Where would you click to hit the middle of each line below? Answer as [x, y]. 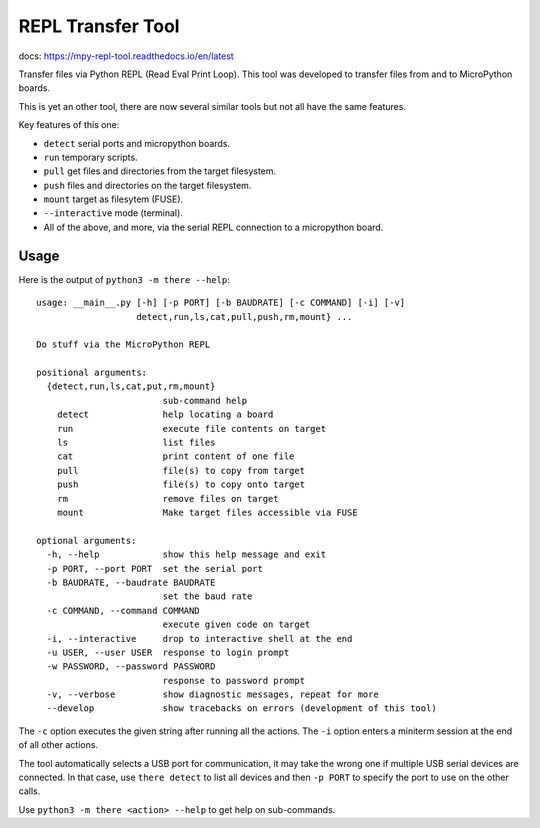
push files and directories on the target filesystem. [147, 185]
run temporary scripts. [91, 157]
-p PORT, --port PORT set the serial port [155, 568]
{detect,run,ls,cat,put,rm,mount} [131, 386]
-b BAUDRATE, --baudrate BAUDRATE [131, 582]
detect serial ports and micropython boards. [136, 143]
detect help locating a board [165, 414]
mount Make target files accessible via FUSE [207, 512]
